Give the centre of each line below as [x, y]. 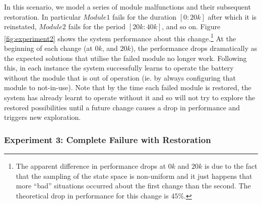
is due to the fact [231, 166]
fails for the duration [145, 16]
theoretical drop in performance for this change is [92, 195]
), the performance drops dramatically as [194, 48]
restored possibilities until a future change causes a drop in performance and [122, 107]
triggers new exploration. [43, 117]
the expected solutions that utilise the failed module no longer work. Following [125, 58]
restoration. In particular [43, 16]
